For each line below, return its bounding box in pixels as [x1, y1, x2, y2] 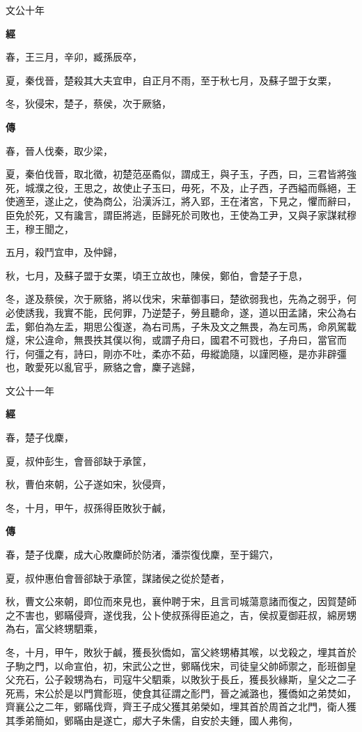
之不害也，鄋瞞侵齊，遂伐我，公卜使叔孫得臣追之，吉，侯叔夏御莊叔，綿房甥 [6, 607, 356, 622]
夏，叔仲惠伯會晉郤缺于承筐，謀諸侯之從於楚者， [6, 570, 230, 585]
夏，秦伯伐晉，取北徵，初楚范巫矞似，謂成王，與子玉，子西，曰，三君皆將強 [6, 167, 356, 181]
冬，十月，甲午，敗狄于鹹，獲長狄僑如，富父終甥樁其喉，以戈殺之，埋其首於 [6, 645, 356, 659]
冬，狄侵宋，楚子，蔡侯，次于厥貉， [6, 96, 171, 111]
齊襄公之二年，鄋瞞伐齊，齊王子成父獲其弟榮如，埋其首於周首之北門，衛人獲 [6, 699, 356, 714]
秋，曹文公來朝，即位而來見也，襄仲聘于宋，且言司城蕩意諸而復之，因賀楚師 [6, 594, 356, 609]
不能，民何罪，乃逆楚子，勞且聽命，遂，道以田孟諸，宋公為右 [73, 305, 356, 319]
